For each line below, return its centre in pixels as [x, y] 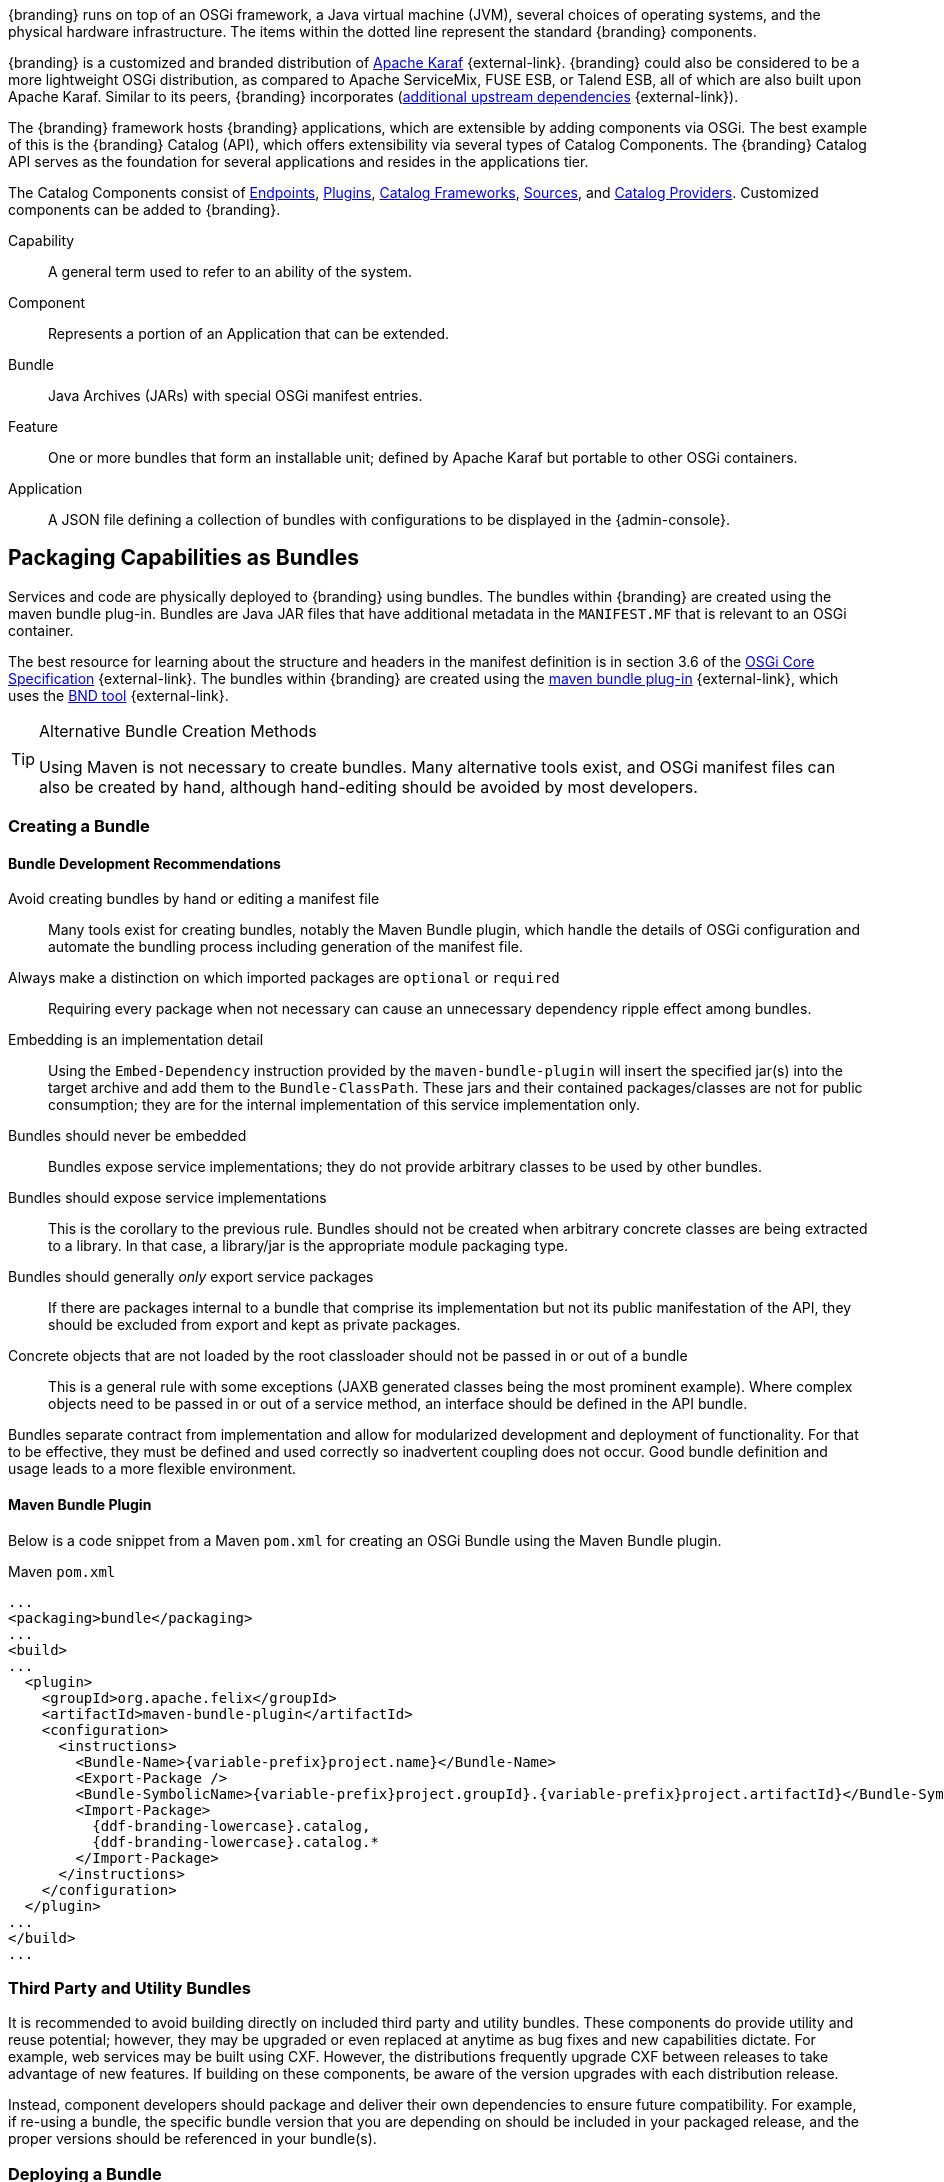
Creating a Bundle [79, 826]
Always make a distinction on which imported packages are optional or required [284, 978]
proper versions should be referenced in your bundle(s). [192, 2139]
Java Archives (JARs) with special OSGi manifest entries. [235, 395]
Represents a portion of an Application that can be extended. [248, 333]
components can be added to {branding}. [144, 209]
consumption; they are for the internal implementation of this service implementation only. [344, 1105]
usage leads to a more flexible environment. [152, 1469]
